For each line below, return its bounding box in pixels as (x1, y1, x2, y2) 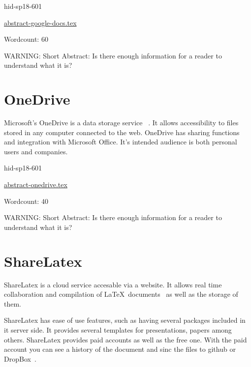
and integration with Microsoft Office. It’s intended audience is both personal (4, 137, 237, 147)
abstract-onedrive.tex (4, 179, 67, 190)
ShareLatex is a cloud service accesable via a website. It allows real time (4, 279, 222, 289)
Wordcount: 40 (4, 196, 48, 206)
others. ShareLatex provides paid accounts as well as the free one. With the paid (4, 334, 247, 344)
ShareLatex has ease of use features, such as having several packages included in (4, 315, 246, 325)
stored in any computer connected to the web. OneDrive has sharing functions (4, 127, 240, 137)
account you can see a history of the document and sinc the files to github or (4, 344, 236, 354)
